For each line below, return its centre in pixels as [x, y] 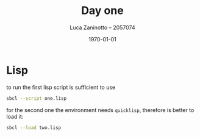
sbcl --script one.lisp [37, 98]
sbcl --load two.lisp [34, 128]
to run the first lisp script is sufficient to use [61, 87]
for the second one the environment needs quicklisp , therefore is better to [100, 110]
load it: [15, 116]
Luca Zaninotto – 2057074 [102, 27]
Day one [102, 11]
